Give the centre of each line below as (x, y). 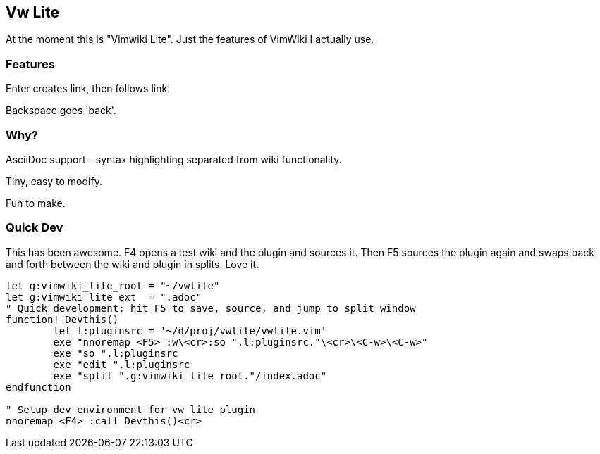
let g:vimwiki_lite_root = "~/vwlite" (113, 285)
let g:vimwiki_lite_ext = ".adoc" (104, 297)
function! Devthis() (62, 319)
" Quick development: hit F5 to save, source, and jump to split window (211, 308)
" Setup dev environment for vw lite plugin (131, 409)
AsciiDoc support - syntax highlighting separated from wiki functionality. (174, 159)
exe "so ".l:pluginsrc (116, 353)
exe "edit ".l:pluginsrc (122, 364)
